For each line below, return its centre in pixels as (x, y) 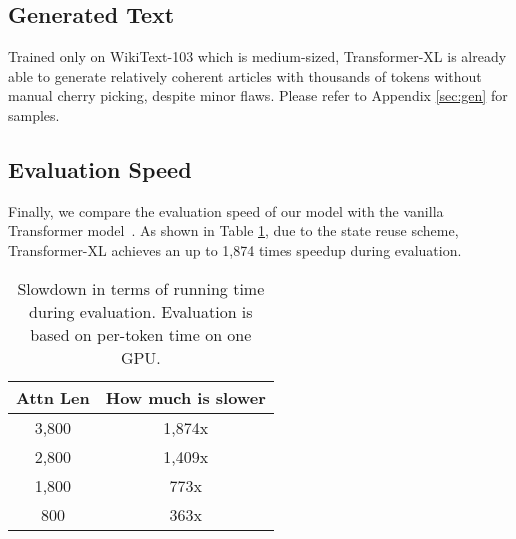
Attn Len (53, 397)
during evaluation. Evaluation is (141, 311)
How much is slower (185, 397)
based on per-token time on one (141, 334)
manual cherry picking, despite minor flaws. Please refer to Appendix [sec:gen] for (258, 95)
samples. (34, 114)
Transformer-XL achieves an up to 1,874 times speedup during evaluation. (235, 249)
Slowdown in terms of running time (141, 288)
